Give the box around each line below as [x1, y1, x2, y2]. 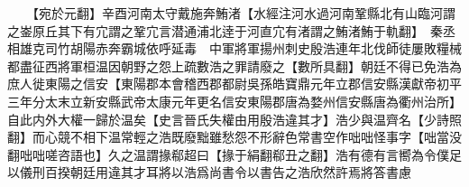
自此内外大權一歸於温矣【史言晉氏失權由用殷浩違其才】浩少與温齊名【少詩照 [7, 109, 462, 128]
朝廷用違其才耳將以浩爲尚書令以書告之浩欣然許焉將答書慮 [69, 163, 411, 182]
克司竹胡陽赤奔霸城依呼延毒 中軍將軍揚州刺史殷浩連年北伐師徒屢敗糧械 [32, 39, 462, 58]
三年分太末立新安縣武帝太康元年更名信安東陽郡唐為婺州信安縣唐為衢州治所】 [7, 91, 462, 110]
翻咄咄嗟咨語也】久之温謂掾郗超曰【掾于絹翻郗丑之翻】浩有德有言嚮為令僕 [7, 145, 449, 164]
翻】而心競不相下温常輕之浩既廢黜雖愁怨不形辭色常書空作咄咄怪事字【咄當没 [7, 127, 462, 146]
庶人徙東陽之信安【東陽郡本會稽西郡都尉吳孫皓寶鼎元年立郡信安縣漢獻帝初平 [7, 74, 462, 93]
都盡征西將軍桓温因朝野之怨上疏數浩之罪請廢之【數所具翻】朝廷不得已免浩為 [7, 56, 462, 75]
